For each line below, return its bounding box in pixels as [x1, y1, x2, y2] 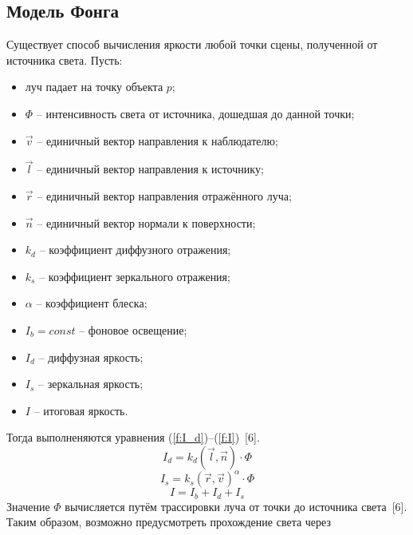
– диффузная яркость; [38, 348, 144, 365]
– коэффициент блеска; [36, 295, 147, 311]
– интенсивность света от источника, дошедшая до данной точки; [36, 105, 355, 121]
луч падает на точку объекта [25, 78, 163, 95]
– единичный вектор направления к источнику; [37, 160, 264, 177]
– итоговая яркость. [33, 402, 128, 418]
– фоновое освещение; [79, 321, 187, 338]
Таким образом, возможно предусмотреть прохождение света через [6, 513, 331, 530]
